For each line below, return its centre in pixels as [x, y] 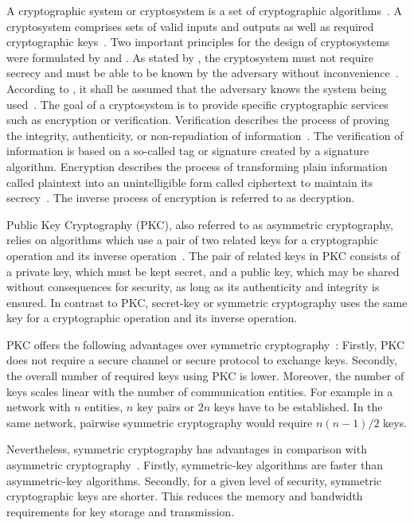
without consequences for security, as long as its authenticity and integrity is [193, 287]
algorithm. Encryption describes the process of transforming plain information [197, 166]
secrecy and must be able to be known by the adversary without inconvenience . [203, 73]
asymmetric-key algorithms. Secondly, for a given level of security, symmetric [194, 480]
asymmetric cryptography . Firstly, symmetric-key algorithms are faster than [195, 465]
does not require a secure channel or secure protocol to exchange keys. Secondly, [202, 360]
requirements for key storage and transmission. [121, 511]
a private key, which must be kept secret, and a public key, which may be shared [203, 271]
